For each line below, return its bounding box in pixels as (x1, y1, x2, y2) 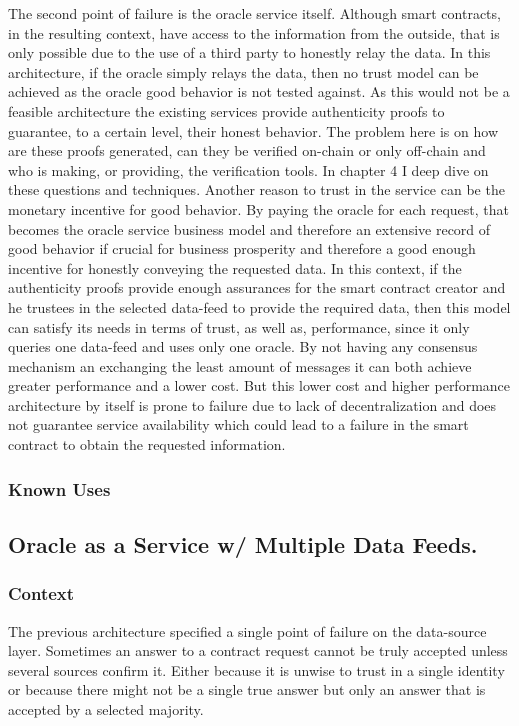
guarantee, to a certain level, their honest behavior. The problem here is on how (8, 120, 498, 141)
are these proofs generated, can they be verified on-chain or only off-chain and (8, 140, 486, 161)
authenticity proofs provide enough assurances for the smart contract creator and (8, 277, 506, 298)
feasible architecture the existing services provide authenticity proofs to (8, 100, 445, 121)
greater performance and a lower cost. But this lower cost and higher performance (8, 375, 511, 396)
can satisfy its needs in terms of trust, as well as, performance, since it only (8, 316, 470, 337)
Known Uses (8, 476, 111, 501)
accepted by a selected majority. (8, 698, 204, 719)
